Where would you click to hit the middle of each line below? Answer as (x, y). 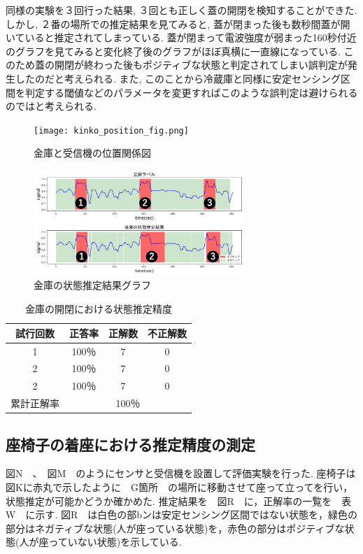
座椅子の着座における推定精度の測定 (130, 444)
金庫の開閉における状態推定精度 (99, 309)
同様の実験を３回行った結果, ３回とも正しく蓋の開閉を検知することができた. (181, 10)
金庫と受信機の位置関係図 (92, 153)
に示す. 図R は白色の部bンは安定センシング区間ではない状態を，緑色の (192, 514)
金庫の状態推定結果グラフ (92, 285)
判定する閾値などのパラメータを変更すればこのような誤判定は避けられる (191, 92)
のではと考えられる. (51, 106)
